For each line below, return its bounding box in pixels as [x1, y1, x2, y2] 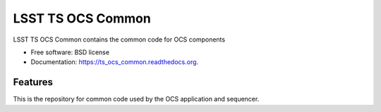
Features [13, 76, 53, 88]
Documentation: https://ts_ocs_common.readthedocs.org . [30, 58, 199, 66]
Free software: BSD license [30, 48, 109, 56]
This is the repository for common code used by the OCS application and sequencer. [13, 95, 260, 104]
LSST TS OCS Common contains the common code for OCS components [13, 35, 226, 44]
